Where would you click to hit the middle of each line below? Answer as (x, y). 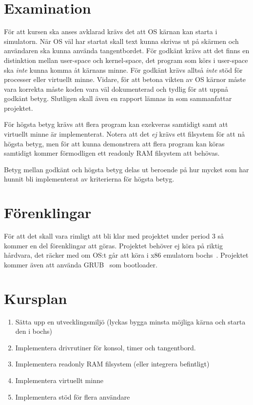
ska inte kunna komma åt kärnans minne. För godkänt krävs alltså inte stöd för (123, 70)
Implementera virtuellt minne (59, 380)
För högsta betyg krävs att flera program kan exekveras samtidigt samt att (116, 124)
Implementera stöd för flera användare (73, 396)
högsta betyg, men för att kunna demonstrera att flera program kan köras (114, 143)
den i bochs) (34, 331)
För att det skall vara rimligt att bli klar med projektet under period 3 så (114, 236)
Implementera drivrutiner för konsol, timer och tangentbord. (106, 347)
